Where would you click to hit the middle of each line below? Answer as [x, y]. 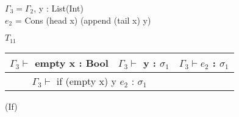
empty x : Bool [72, 62]
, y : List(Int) [59, 8]
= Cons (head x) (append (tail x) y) [83, 20]
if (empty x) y [87, 81]
